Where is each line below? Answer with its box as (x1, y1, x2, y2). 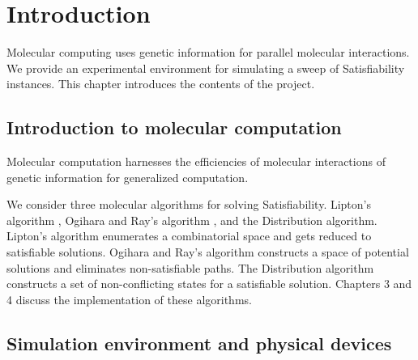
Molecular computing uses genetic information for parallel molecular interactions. (6, 44, 410, 61)
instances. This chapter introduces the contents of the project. (6, 75, 315, 92)
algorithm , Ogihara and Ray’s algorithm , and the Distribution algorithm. (6, 211, 377, 228)
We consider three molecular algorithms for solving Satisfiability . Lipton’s (6, 196, 371, 213)
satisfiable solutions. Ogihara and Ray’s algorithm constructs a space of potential (6, 244, 409, 260)
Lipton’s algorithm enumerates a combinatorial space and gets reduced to (6, 227, 372, 244)
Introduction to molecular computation (6, 115, 342, 140)
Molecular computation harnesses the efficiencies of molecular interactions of (6, 153, 386, 170)
